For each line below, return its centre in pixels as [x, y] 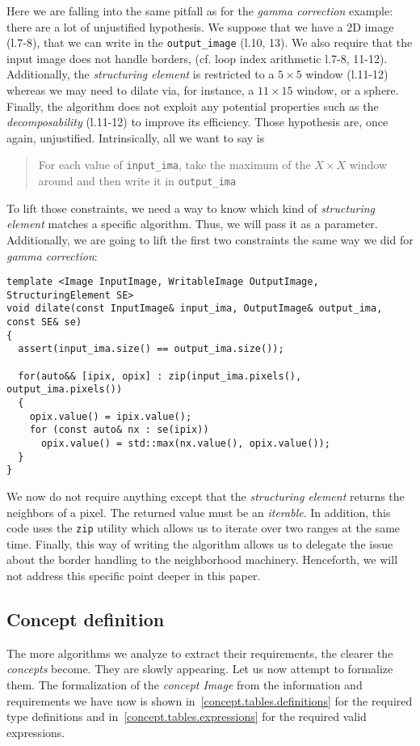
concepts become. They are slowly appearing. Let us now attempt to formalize [200, 669]
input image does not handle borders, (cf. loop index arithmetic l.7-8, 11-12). [197, 58]
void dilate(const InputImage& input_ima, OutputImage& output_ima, [195, 309]
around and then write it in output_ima [137, 181]
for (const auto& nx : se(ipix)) [119, 430]
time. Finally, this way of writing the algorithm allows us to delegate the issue [200, 543]
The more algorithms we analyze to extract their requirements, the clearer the [200, 653]
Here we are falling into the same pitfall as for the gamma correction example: [200, 11]
